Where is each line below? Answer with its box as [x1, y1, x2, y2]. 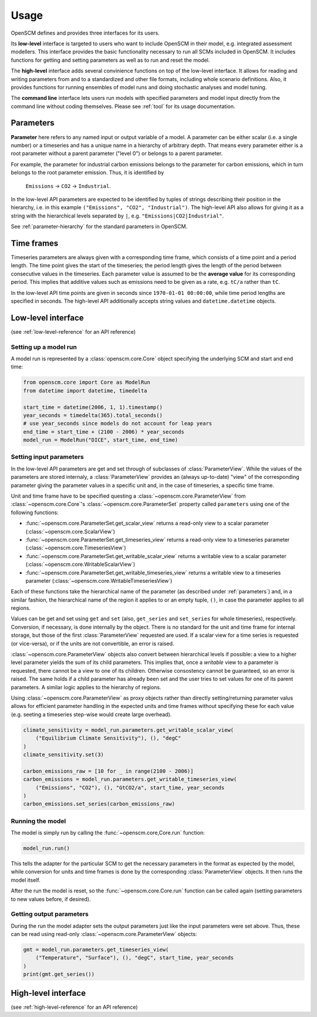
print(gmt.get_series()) [23, 971, 95, 978]
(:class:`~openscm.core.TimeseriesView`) [25, 544, 126, 552]
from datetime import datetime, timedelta [23, 387, 147, 394]
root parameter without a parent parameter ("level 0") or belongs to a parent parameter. [11, 150, 223, 157]
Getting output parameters [11, 910, 89, 918]
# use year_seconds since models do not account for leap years [23, 420, 213, 427]
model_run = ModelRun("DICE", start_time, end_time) [23, 437, 178, 444]
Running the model [11, 817, 66, 825]
